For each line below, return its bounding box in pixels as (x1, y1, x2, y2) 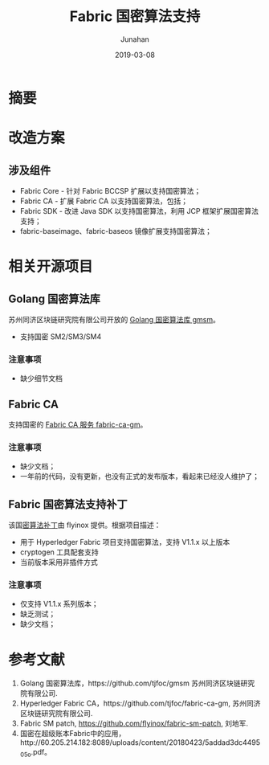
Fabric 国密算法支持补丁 (8, 497, 128, 511)
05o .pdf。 (19, 747, 52, 759)
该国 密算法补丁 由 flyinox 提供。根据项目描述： (8, 520, 161, 530)
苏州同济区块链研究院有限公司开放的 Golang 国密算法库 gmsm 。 (8, 314, 221, 324)
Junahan (120, 34, 150, 44)
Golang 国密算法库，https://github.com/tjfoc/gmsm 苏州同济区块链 (19, 678, 241, 688)
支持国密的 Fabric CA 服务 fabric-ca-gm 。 (8, 419, 148, 430)
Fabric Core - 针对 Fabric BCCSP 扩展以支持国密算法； (19, 186, 202, 195)
